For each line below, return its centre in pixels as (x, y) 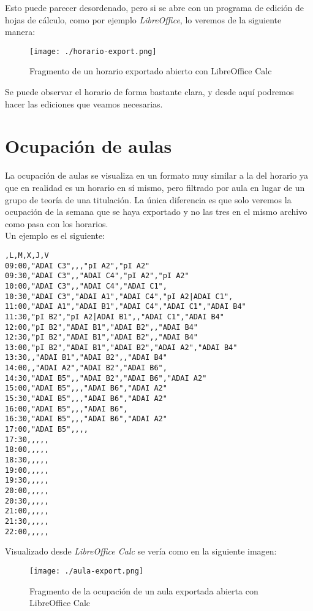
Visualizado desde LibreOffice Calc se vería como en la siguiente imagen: (141, 551)
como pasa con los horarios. (57, 223)
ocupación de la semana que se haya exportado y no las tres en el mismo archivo (156, 212)
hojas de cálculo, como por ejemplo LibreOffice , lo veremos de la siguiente (143, 19)
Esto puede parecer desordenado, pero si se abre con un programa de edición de (155, 7)
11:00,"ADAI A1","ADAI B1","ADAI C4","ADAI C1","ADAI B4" (126, 307)
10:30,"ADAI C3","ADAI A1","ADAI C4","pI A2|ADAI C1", (119, 296)
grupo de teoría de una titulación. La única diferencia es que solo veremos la (148, 199)
